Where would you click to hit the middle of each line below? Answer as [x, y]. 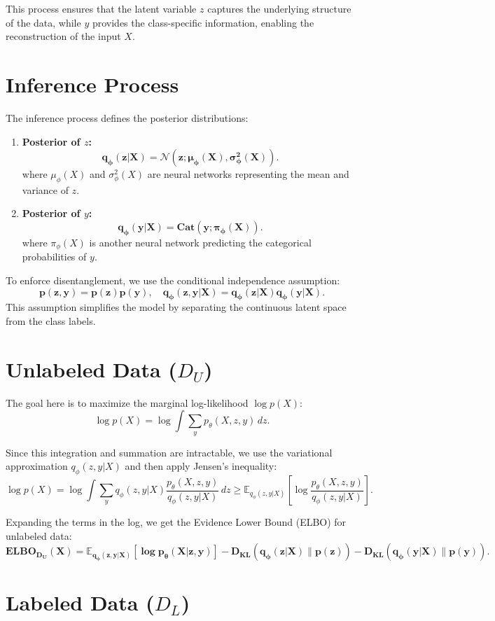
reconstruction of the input [63, 36]
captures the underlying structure [279, 8]
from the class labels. [51, 320]
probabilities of [54, 257]
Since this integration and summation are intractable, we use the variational [169, 452]
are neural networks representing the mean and [248, 174]
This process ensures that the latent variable [101, 8]
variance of [45, 189]
